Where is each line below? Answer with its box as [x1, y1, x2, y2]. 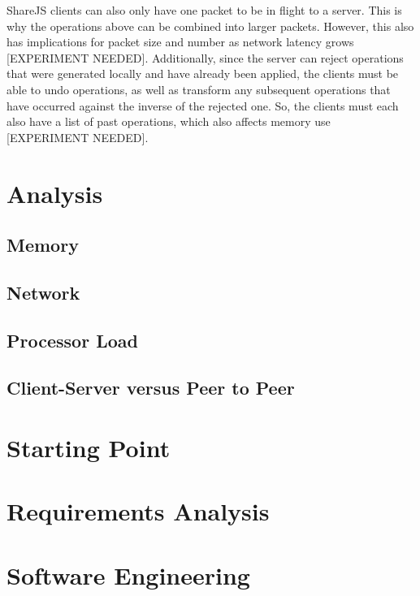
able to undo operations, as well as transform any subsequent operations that [6, 80, 391, 97]
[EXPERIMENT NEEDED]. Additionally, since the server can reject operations [6, 49, 404, 66]
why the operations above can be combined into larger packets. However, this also [6, 17, 414, 34]
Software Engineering [6, 558, 250, 591]
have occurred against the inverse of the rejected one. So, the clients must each [6, 97, 399, 114]
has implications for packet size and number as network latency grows [6, 33, 354, 50]
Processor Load [6, 327, 138, 352]
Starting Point [6, 431, 171, 464]
